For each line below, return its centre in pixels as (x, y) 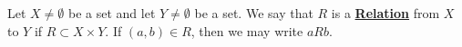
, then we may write (247, 30)
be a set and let (112, 13)
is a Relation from (385, 13)
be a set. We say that (254, 13)
